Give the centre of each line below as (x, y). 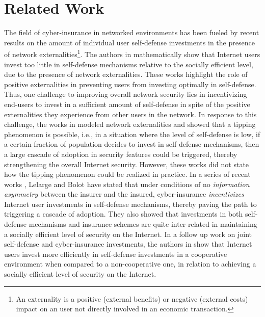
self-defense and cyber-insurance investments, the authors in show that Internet (128, 244)
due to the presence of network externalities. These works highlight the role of (126, 74)
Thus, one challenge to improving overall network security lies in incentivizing (126, 94)
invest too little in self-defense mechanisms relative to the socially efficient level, (129, 64)
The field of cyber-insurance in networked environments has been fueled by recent (132, 32)
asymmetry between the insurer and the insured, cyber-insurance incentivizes (124, 194)
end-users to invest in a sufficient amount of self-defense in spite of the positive (127, 104)
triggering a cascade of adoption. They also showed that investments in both (124, 214)
